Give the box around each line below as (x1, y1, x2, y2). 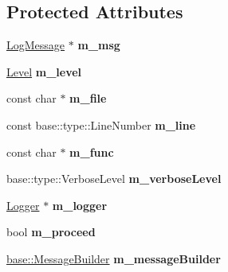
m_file (69, 90, 107, 107)
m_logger (52, 196, 108, 213)
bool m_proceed (6, 223, 96, 240)
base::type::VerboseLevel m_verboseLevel (6, 170, 222, 187)
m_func (69, 143, 114, 160)
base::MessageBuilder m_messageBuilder (6, 250, 221, 266)
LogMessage (6, 37, 65, 53)
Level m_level (6, 63, 82, 80)
